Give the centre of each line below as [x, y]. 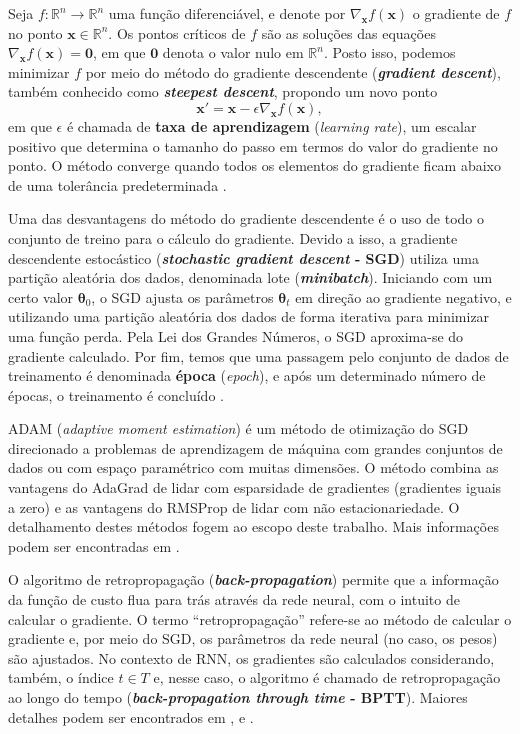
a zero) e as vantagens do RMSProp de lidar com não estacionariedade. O [234, 506]
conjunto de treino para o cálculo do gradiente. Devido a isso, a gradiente [233, 237]
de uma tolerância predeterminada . [117, 184]
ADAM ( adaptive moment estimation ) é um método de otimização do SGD [238, 428]
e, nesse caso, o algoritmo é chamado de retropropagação [327, 677]
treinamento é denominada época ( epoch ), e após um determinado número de [247, 375]
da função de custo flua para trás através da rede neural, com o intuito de [234, 599]
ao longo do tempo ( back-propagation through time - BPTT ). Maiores [238, 697]
